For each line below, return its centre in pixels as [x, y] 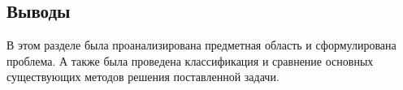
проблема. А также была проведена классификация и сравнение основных [190, 60]
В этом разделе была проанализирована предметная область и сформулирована [201, 45]
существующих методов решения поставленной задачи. [143, 77]
